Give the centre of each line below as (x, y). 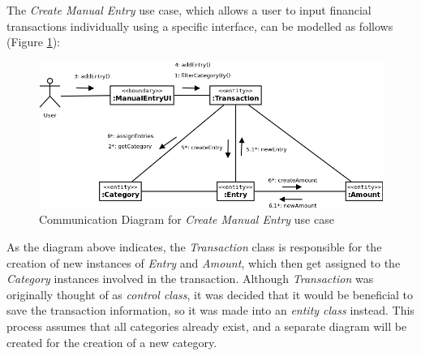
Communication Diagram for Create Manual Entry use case (187, 219)
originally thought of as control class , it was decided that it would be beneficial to (210, 294)
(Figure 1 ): (33, 42)
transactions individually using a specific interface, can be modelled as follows (200, 26)
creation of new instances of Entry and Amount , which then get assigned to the (204, 262)
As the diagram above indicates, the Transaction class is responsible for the (194, 247)
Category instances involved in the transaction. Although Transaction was (190, 279)
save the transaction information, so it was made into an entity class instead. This (210, 310)
